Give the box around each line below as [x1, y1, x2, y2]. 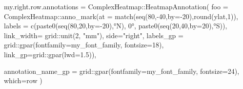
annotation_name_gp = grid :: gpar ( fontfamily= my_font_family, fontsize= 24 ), [4, 66, 240, 76]
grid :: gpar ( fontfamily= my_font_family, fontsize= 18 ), [4, 40, 164, 50]
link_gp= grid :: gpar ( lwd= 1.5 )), [4, 49, 97, 59]
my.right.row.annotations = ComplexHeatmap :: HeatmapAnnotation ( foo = [4, 1, 228, 11]
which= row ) [4, 75, 42, 86]
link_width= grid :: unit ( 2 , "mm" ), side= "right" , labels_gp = [4, 30, 183, 40]
